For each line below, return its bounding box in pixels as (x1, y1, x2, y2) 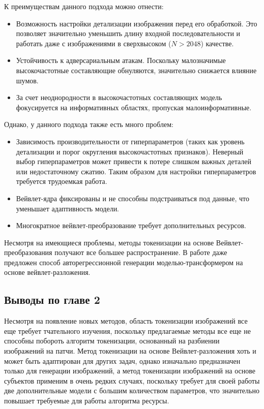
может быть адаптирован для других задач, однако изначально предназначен (4, 355, 241, 366)
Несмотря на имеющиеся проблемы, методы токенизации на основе (4, 237, 214, 247)
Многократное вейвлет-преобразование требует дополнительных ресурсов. (16, 220, 246, 231)
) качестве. (200, 38, 234, 48)
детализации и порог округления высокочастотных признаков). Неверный (16, 146, 244, 156)
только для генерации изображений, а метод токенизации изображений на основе (4, 365, 255, 376)
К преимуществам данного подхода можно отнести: (4, 1, 164, 11)
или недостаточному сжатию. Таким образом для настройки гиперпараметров (16, 166, 256, 176)
